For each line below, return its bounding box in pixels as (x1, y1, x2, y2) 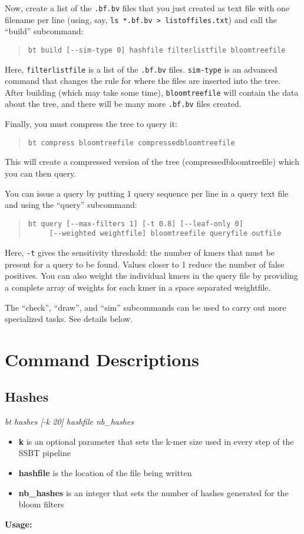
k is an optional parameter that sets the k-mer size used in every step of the (18, 435, 294, 447)
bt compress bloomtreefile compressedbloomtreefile (28, 138, 235, 147)
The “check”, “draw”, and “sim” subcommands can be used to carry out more (5, 301, 286, 313)
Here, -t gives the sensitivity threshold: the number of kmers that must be (5, 246, 275, 259)
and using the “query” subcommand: (5, 198, 137, 211)
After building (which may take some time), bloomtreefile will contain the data (5, 86, 299, 98)
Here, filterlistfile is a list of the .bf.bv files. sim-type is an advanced (5, 63, 277, 75)
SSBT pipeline (18, 447, 71, 459)
